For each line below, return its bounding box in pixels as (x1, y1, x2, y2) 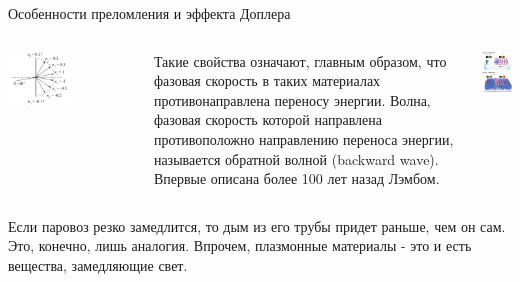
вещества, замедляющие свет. (8, 254, 188, 275)
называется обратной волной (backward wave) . (153, 148, 439, 169)
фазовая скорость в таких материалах (153, 70, 381, 91)
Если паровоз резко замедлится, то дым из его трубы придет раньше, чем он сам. (8, 215, 506, 236)
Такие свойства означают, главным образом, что (153, 50, 447, 71)
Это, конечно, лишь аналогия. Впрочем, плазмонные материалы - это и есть (8, 235, 472, 256)
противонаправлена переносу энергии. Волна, (153, 89, 431, 110)
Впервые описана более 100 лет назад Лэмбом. (153, 168, 440, 189)
